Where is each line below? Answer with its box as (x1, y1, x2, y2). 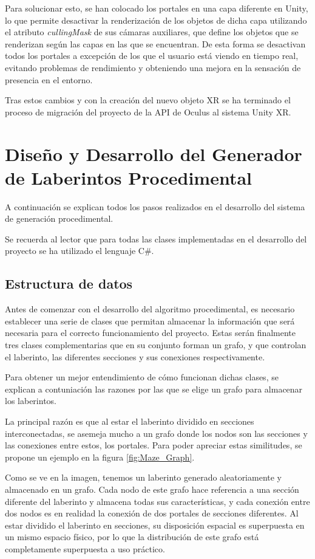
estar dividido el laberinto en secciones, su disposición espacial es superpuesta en (5, 518, 305, 531)
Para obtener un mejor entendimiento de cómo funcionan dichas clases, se (5, 371, 279, 383)
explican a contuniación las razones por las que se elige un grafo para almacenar (5, 382, 303, 395)
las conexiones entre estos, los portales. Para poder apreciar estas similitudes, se (5, 439, 302, 451)
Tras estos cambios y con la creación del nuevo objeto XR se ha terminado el (5, 94, 291, 106)
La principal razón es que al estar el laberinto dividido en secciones (5, 414, 254, 427)
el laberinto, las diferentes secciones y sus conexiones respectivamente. (5, 350, 265, 363)
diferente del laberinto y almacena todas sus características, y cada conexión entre (5, 495, 310, 507)
